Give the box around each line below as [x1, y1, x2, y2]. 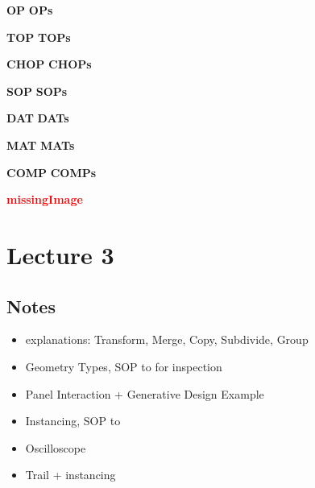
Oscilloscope [25, 439, 86, 456]
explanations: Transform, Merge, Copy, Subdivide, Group [25, 331, 309, 348]
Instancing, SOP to [25, 412, 121, 429]
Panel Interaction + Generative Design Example [25, 385, 264, 402]
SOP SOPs [6, 82, 68, 99]
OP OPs [6, 2, 53, 18]
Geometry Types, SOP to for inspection [25, 358, 222, 374]
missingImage [6, 191, 83, 208]
